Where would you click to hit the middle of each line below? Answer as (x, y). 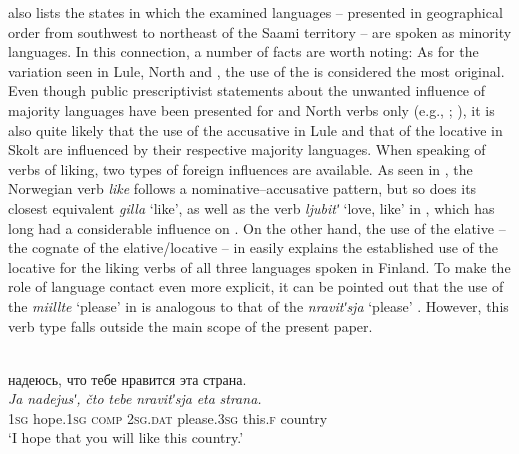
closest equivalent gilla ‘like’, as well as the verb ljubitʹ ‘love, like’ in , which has (251, 207)
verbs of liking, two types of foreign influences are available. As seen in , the (240, 168)
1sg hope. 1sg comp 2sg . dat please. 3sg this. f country (168, 417)
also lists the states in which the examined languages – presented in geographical (255, 12)
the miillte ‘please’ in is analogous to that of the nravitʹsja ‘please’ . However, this (258, 305)
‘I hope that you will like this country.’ (126, 437)
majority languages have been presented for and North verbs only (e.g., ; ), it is (251, 109)
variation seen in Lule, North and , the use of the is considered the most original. (256, 70)
